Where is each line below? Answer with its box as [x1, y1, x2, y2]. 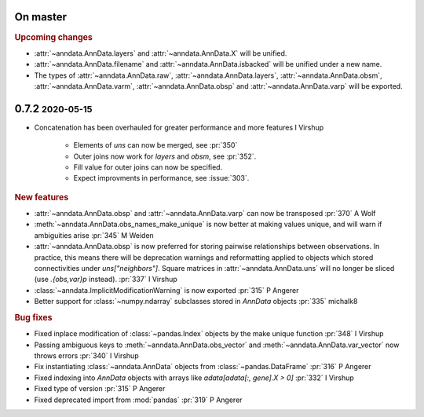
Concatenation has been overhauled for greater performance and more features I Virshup [34, 123, 324, 132]
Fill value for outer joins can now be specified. [73, 163, 223, 172]
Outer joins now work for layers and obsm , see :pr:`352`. [73, 152, 257, 161]
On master [14, 10, 67, 24]
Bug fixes [14, 312, 53, 323]
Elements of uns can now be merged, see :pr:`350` [73, 141, 238, 150]
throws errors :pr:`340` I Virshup [34, 351, 139, 360]
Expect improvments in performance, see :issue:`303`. [73, 174, 250, 183]
